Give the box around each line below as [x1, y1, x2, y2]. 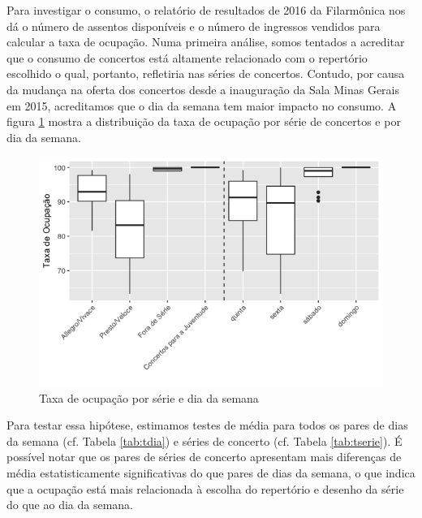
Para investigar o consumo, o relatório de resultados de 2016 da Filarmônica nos [6, 2, 406, 18]
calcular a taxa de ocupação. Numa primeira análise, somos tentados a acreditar [6, 33, 405, 50]
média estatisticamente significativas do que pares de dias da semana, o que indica [6, 464, 416, 481]
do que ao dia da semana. [6, 496, 134, 513]
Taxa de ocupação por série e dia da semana [39, 389, 259, 406]
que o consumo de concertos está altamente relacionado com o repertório [6, 49, 368, 66]
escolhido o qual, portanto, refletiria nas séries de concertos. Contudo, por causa [6, 65, 405, 82]
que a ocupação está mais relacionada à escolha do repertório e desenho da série [6, 480, 404, 497]
